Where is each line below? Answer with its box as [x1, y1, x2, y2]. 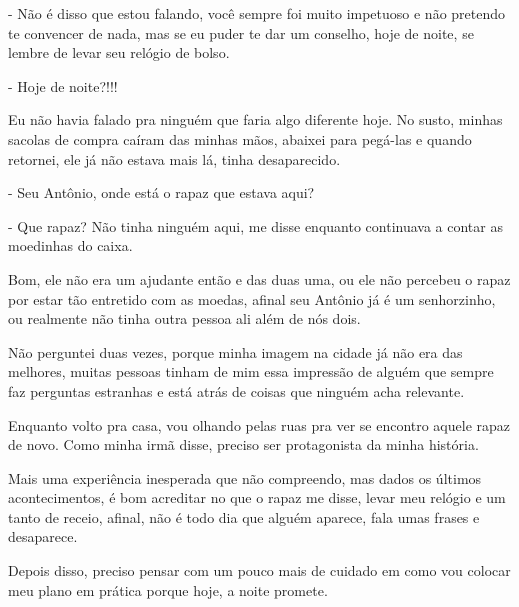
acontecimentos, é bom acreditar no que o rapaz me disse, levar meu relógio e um [8, 487, 506, 508]
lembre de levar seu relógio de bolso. [8, 42, 230, 63]
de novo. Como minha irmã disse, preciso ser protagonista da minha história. [8, 434, 479, 455]
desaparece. [8, 526, 78, 547]
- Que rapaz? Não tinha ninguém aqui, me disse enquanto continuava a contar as [8, 215, 503, 236]
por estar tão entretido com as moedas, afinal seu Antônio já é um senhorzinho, [8, 288, 496, 309]
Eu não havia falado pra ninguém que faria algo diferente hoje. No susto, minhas [8, 109, 503, 130]
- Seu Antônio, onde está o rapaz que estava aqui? [8, 182, 315, 203]
